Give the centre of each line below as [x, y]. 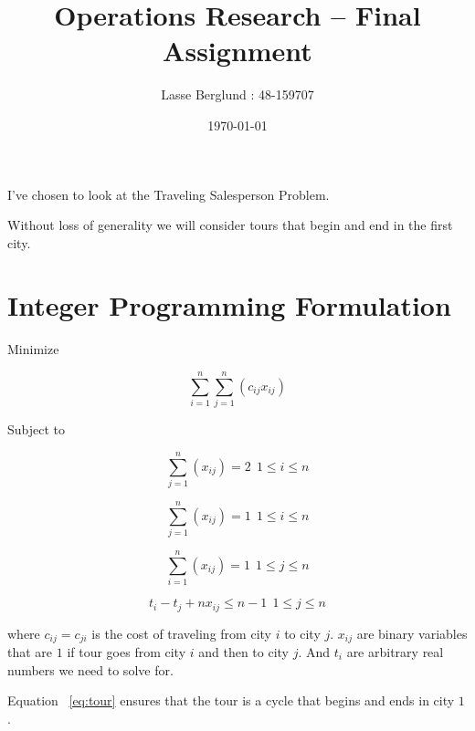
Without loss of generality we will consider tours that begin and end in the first [230, 225]
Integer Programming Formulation [229, 305]
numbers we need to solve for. [90, 669]
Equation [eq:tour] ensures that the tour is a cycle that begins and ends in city [231, 700]
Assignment [237, 51]
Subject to [37, 429]
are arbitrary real [395, 652]
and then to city [243, 652]
